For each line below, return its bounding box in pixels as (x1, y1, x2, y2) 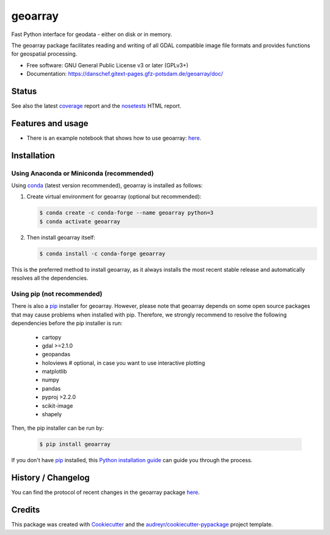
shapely (42, 411, 62, 418)
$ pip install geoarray (39, 441, 111, 448)
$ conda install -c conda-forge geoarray (39, 250, 166, 257)
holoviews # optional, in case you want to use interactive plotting (42, 359, 205, 367)
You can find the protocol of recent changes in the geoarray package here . (11, 488, 200, 496)
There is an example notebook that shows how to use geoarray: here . (26, 134, 202, 141)
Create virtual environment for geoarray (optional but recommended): (26, 193, 202, 200)
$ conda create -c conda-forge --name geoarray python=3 (39, 209, 214, 217)
